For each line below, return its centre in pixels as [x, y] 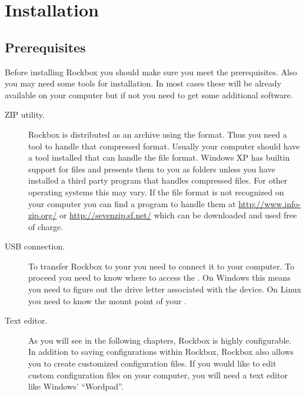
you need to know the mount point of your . [108, 300]
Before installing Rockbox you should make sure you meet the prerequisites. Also [151, 71]
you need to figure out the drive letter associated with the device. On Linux [165, 289]
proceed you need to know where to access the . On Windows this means [159, 277]
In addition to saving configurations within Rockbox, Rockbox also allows [161, 352]
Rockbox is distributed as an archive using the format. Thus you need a [158, 134]
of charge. [46, 226]
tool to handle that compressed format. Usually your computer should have [164, 146]
